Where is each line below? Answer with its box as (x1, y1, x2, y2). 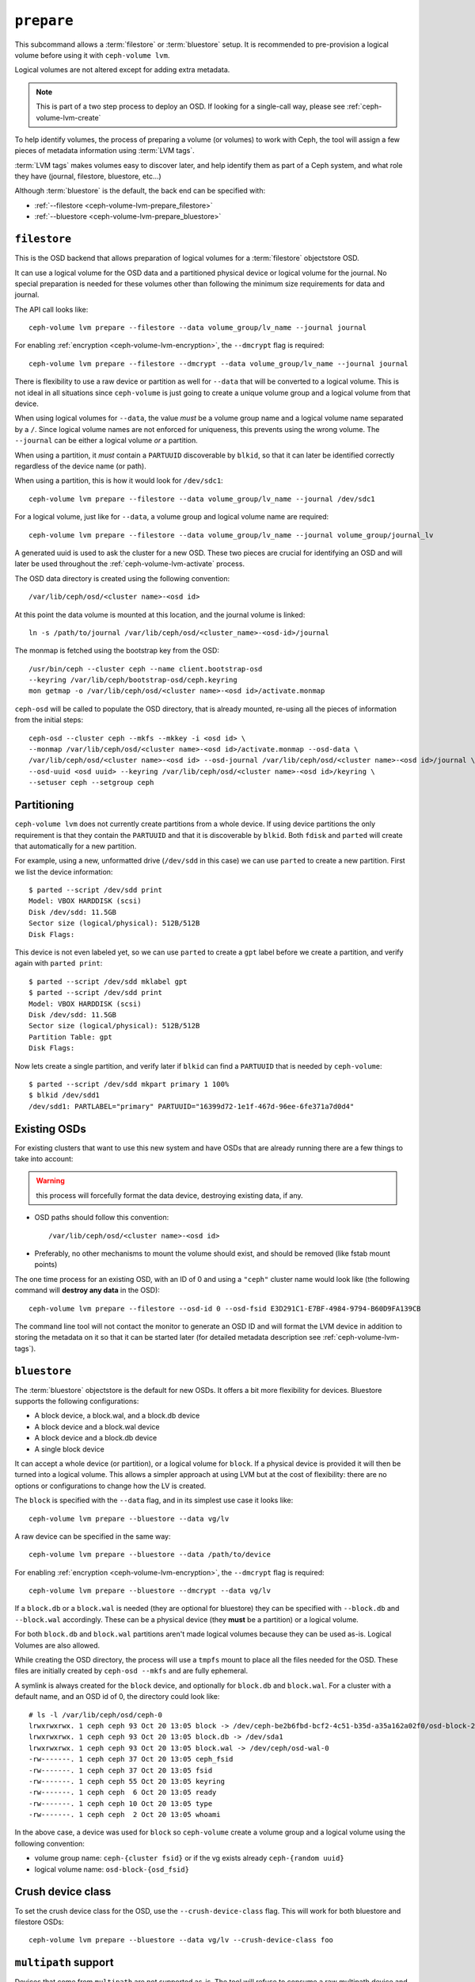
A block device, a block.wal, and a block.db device (34, 1411, 200, 1421)
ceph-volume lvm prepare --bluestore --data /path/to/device (28, 1550, 271, 1559)
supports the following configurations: (14, 1396, 139, 1406)
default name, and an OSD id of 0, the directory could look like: (14, 1692, 220, 1701)
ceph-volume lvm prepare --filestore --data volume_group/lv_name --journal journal (28, 323, 367, 332)
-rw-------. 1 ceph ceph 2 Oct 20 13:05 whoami (28, 1810, 221, 1819)
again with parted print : (14, 958, 103, 968)
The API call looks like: (14, 304, 89, 314)
